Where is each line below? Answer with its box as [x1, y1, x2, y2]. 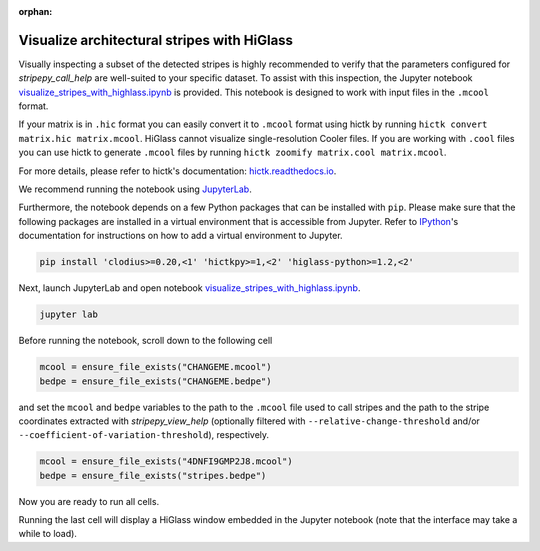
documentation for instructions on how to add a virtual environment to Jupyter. [18, 230, 344, 242]
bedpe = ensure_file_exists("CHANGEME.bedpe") [39, 375, 272, 387]
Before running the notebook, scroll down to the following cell [18, 335, 273, 347]
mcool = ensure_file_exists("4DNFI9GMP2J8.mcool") [39, 456, 294, 467]
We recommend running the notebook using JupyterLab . [18, 183, 252, 195]
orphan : [18, 6, 53, 17]
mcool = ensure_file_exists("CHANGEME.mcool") [39, 361, 272, 373]
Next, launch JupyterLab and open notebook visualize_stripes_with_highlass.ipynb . [18, 282, 361, 294]
